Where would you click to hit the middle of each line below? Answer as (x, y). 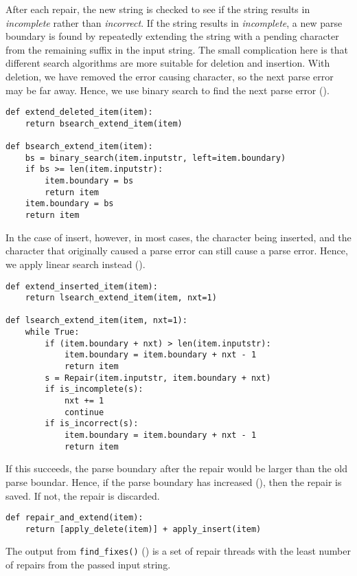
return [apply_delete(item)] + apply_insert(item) (143, 529)
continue (84, 412)
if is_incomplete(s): (94, 389)
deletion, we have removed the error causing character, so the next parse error (170, 76)
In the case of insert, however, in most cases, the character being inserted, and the (178, 237)
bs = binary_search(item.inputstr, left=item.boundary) (156, 158)
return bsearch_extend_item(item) (104, 123)
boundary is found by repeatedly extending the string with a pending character (172, 36)
